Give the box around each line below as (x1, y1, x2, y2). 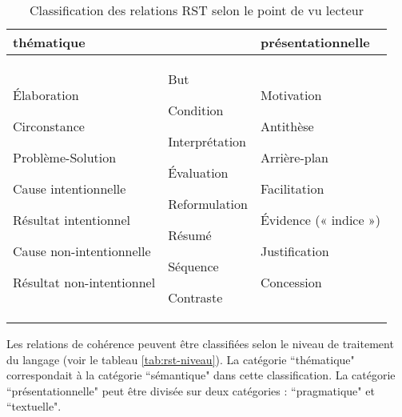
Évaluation (168, 163, 229, 182)
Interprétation (168, 132, 247, 150)
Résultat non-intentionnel (13, 272, 156, 291)
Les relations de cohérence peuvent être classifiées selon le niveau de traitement (6, 335, 394, 351)
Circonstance (13, 116, 85, 135)
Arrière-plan (260, 147, 329, 166)
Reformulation (168, 194, 248, 213)
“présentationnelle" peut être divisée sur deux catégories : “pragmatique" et (6, 382, 375, 399)
